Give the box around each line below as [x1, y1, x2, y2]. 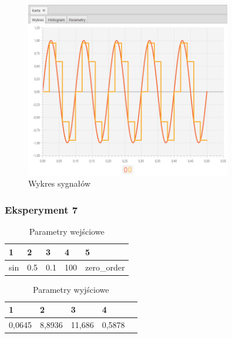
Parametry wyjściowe [33, 283, 109, 295]
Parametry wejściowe [29, 225, 105, 238]
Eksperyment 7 [5, 202, 78, 217]
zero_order [85, 261, 125, 273]
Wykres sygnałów [28, 177, 91, 190]
